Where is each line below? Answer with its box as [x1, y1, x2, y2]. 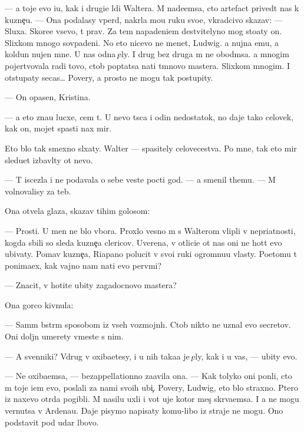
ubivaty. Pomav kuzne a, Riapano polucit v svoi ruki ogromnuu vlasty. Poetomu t [5, 248, 297, 260]
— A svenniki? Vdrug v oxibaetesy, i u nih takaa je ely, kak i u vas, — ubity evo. [5, 349, 298, 362]
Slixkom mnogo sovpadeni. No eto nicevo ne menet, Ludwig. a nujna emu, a [5, 36, 279, 48]
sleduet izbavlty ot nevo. [5, 153, 93, 166]
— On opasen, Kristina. [5, 91, 91, 103]
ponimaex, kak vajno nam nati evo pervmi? [5, 259, 162, 271]
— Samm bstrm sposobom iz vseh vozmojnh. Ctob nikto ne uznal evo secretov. [5, 318, 291, 331]
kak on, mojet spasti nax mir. [5, 122, 112, 134]
